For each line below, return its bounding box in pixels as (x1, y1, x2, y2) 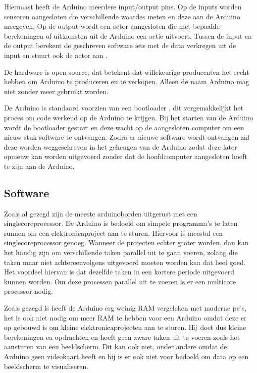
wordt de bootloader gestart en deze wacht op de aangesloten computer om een (4, 122, 244, 132)
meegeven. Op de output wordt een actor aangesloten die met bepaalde (4, 21, 220, 31)
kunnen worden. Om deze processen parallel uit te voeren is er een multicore (4, 276, 236, 286)
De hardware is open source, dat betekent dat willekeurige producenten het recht (4, 66, 249, 77)
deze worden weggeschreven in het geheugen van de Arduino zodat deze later (4, 141, 237, 152)
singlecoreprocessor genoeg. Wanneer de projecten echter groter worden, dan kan (4, 237, 249, 248)
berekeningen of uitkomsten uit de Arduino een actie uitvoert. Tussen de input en (4, 30, 252, 41)
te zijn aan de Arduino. (4, 160, 75, 171)
